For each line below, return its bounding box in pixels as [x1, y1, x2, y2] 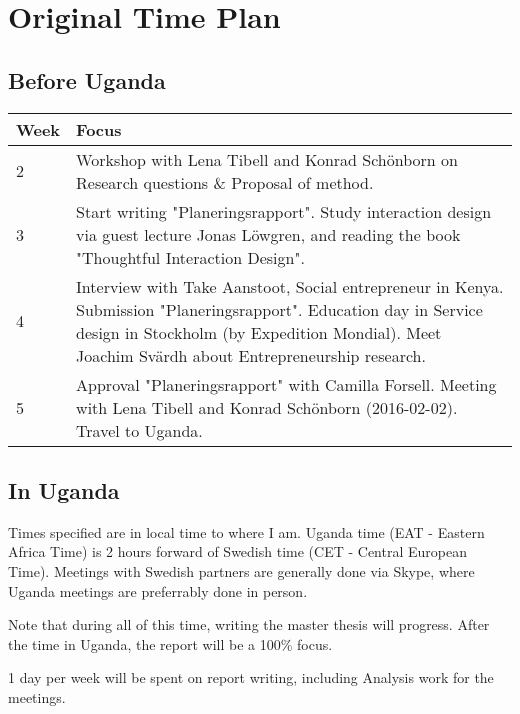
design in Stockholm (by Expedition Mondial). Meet [76, 320, 442, 344]
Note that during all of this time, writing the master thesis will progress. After [8, 614, 490, 635]
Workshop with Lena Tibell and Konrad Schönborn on [76, 147, 458, 171]
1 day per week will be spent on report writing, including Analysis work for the [8, 667, 494, 688]
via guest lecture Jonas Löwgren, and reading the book [76, 222, 461, 246]
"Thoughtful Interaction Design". [76, 245, 305, 269]
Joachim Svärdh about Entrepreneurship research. [76, 343, 426, 367]
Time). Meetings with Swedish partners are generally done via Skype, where [8, 560, 475, 581]
